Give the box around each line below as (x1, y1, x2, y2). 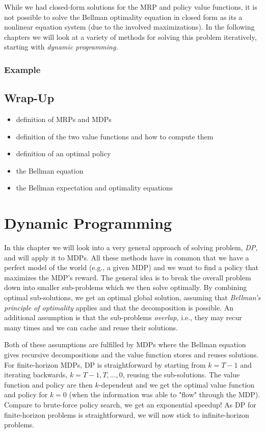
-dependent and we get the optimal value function (98, 379, 255, 390)
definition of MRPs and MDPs (16, 114, 112, 125)
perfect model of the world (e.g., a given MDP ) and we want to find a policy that (4, 262, 259, 273)
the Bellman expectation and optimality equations (16, 182, 173, 193)
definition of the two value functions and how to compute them (16, 131, 214, 141)
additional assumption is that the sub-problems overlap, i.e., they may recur (4, 312, 242, 323)
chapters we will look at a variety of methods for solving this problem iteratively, (4, 31, 257, 42)
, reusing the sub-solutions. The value (122, 369, 240, 380)
